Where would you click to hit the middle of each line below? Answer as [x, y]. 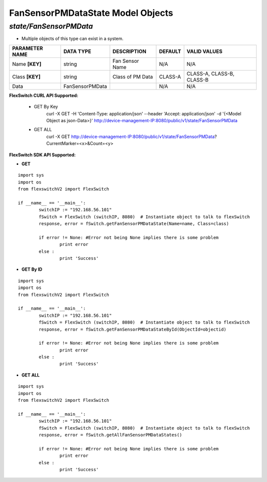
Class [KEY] [26, 77]
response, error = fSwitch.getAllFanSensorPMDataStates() [111, 435]
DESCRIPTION [130, 51]
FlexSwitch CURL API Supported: [44, 95]
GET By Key [46, 107]
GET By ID [32, 269]
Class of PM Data [133, 77]
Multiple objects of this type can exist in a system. [72, 39]
